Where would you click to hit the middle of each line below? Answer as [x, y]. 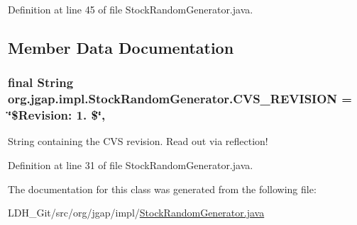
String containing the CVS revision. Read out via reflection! [138, 141]
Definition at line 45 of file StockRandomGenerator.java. [131, 9]
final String [41, 82]
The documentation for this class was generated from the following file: [162, 189]
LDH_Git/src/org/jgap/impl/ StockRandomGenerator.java [136, 213]
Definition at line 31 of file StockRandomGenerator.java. [131, 165]
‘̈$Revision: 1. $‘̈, [57, 115]
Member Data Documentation [121, 47]
